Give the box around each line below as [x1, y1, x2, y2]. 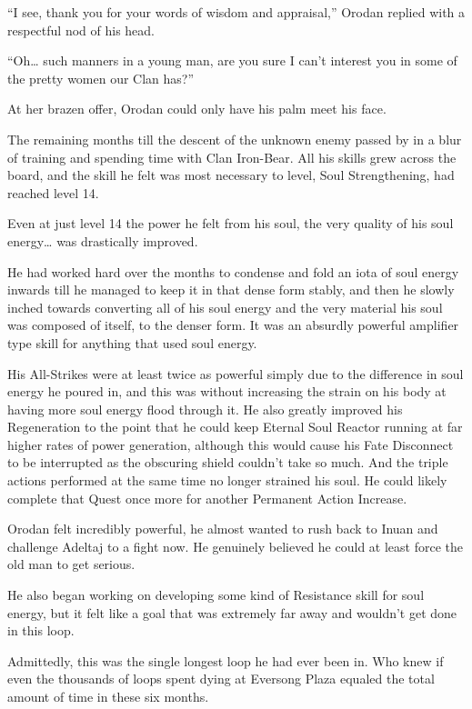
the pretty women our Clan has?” [7, 68, 195, 87]
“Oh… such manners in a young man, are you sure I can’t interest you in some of [7, 51, 457, 70]
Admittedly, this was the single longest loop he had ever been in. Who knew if [7, 651, 444, 670]
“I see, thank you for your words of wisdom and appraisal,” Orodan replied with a [7, 3, 466, 21]
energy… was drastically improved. [7, 231, 198, 250]
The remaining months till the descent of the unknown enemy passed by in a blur [7, 129, 462, 148]
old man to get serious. [7, 554, 136, 574]
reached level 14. [7, 183, 99, 202]
